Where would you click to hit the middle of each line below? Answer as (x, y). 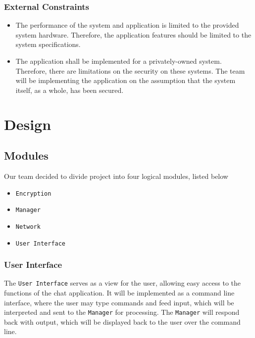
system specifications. (48, 44)
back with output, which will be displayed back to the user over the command (122, 321)
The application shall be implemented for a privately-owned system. (119, 61)
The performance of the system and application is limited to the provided (127, 25)
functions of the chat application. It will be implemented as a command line (119, 293)
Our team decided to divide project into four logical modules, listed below (116, 176)
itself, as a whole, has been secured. (70, 90)
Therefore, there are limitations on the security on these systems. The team (130, 70)
